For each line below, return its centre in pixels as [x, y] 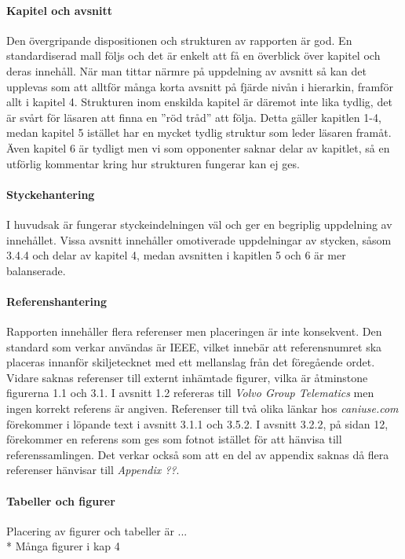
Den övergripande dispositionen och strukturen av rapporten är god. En [179, 40]
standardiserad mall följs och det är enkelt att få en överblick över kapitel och [193, 55]
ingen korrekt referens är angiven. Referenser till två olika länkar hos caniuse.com [202, 408]
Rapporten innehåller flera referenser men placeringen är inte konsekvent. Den [194, 331]
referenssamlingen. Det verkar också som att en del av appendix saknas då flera [198, 454]
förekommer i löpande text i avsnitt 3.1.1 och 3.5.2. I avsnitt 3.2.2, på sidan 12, [197, 423]
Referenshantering [57, 301]
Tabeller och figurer [61, 500]
